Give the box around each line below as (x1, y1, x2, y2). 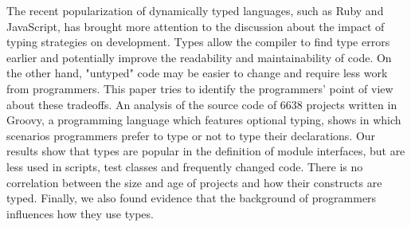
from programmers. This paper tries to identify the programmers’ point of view (6, 80, 393, 96)
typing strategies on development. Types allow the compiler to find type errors (6, 33, 390, 50)
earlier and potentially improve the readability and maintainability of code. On (6, 49, 392, 65)
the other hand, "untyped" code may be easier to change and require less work (6, 65, 388, 81)
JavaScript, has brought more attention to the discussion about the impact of (6, 18, 385, 34)
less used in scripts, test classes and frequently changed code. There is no (6, 158, 363, 174)
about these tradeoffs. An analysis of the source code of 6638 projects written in (6, 96, 397, 112)
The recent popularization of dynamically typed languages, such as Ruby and (6, 2, 384, 18)
